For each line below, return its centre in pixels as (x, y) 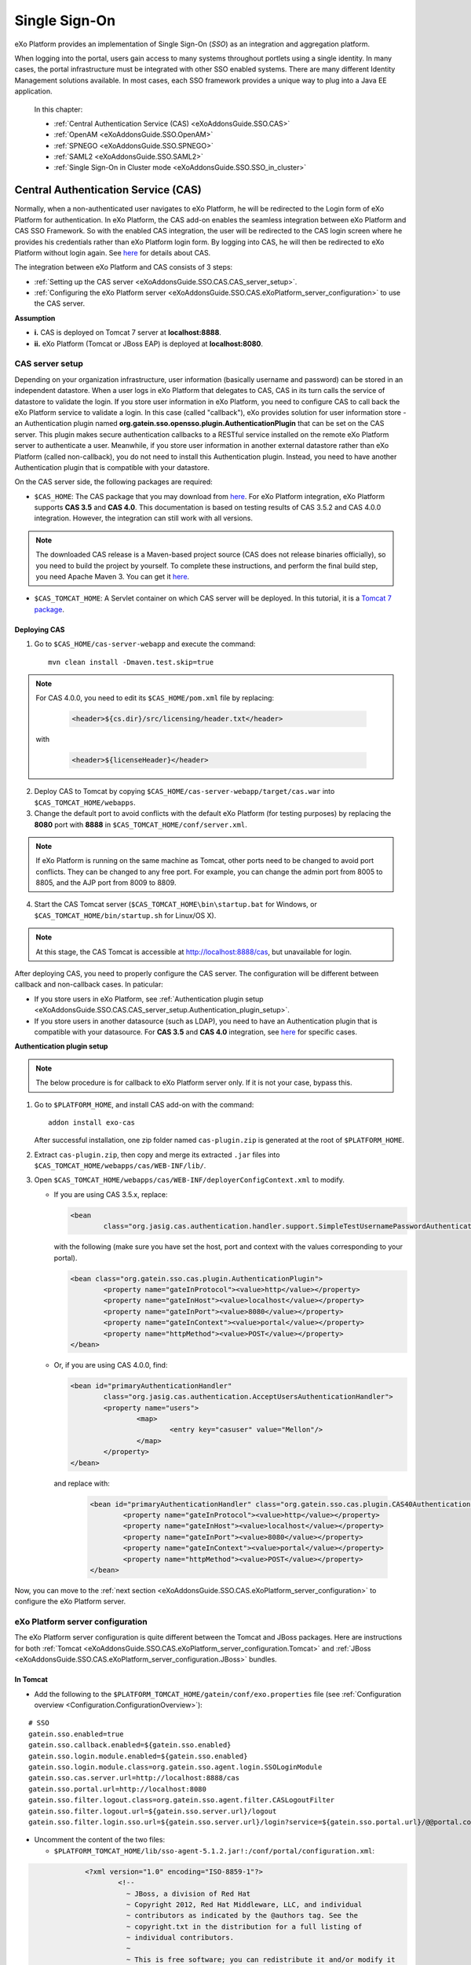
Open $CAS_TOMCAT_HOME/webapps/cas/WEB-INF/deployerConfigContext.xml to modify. (190, 1180)
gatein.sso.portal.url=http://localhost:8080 (118, 1789)
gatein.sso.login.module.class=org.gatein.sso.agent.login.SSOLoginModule (175, 1767)
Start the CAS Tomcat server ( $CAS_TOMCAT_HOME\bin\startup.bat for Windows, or (175, 905)
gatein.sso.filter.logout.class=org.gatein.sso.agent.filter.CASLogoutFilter (182, 1800)
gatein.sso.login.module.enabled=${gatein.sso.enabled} (138, 1756)
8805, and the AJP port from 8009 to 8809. (106, 883)
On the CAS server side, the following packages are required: (114, 482)
